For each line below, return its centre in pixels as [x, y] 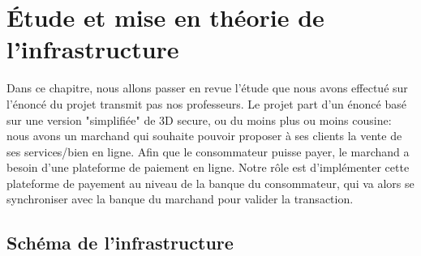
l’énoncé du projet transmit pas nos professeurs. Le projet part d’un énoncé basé [206, 103]
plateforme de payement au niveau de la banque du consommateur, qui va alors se [210, 183]
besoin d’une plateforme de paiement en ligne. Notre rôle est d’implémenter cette [208, 167]
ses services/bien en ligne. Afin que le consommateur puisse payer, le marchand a [208, 151]
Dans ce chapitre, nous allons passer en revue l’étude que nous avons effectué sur [207, 88]
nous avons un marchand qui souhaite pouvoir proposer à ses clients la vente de [204, 136]
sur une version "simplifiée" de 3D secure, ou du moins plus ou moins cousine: [199, 119]
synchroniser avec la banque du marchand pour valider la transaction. [180, 199]
